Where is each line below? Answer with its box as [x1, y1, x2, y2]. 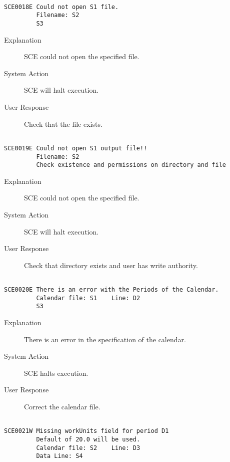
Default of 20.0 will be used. [36, 435, 140, 443]
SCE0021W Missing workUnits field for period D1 [4, 427, 169, 435]
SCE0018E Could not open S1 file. [4, 3, 119, 11]
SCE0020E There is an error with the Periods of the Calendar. [4, 286, 219, 294]
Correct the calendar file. [24, 401, 100, 411]
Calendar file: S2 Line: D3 [36, 444, 140, 451]
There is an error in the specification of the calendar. [24, 334, 186, 344]
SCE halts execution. [24, 367, 88, 378]
